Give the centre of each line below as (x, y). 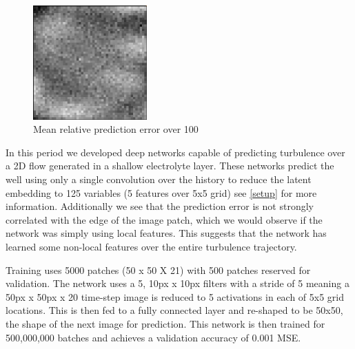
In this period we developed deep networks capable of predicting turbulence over (175, 152)
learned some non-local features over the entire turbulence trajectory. (151, 247)
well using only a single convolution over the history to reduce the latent (159, 179)
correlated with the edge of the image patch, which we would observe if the (164, 219)
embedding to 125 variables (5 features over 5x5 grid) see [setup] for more (161, 192)
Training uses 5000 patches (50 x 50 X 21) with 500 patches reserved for (158, 269)
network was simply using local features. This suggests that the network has (166, 233)
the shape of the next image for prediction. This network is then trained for (165, 324)
